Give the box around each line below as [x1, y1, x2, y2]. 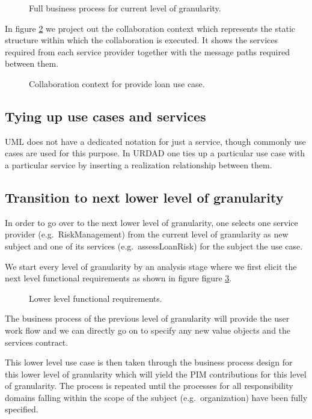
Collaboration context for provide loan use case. [29, 77, 205, 90]
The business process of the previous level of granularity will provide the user [5, 312, 290, 325]
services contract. [5, 335, 69, 348]
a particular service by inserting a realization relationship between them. [5, 158, 272, 171]
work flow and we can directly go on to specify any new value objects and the [5, 323, 291, 336]
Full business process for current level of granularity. [29, 2, 221, 14]
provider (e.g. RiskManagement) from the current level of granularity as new [5, 228, 289, 240]
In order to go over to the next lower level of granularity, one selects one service [5, 216, 298, 228]
